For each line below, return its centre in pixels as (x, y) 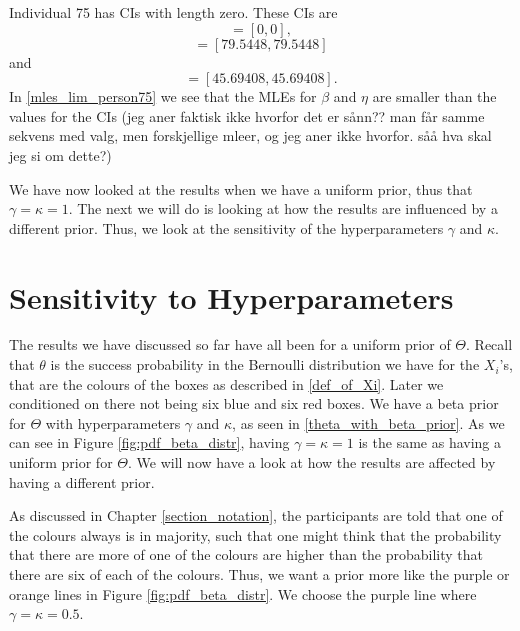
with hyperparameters (113, 422)
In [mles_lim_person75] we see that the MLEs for (163, 96)
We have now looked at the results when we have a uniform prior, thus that (241, 188)
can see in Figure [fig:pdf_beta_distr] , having (149, 442)
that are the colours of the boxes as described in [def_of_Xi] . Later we (226, 383)
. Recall (489, 344)
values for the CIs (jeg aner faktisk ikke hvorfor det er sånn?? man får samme (247, 115)
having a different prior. (82, 481)
